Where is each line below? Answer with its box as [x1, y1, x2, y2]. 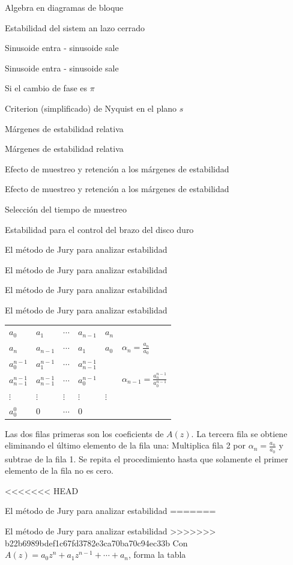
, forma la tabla [128, 548, 186, 561]
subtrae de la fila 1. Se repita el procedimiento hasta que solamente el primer [5, 452, 288, 465]
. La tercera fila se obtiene [191, 427, 288, 440]
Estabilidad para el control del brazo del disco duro [5, 223, 194, 235]
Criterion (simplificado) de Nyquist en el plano [5, 101, 177, 114]
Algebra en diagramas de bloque [5, 1, 124, 13]
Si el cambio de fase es [5, 82, 88, 94]
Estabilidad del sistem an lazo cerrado [5, 21, 145, 34]
